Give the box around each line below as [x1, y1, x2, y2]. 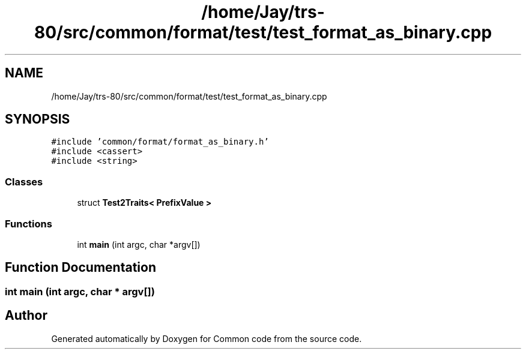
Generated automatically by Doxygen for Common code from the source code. [51, 333, 362, 344]
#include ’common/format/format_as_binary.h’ [51, 137, 269, 147]
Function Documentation [5, 260, 156, 275]
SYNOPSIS [5, 112, 70, 127]
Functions [5, 217, 52, 230]
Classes [5, 175, 43, 188]
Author [5, 308, 47, 323]
